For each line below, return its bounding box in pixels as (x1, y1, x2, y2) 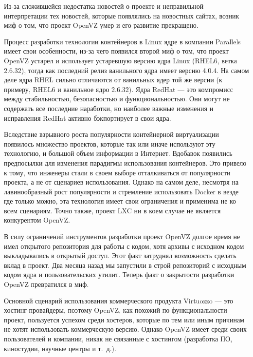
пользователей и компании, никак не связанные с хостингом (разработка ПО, (4, 334, 233, 343)
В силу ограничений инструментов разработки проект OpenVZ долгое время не (4, 231, 240, 242)
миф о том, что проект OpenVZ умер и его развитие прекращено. (4, 20, 199, 30)
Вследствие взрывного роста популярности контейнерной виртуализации (4, 129, 219, 139)
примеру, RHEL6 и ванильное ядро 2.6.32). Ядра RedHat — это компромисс (4, 84, 234, 94)
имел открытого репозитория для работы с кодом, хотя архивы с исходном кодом (4, 241, 244, 251)
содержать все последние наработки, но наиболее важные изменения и (4, 103, 214, 113)
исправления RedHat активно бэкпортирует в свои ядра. (4, 113, 171, 123)
